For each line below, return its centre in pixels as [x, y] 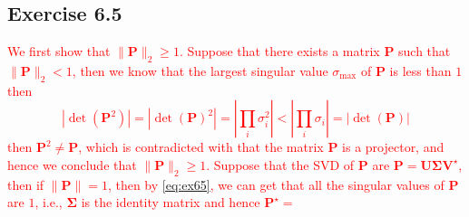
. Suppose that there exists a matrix [279, 51]
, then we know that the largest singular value [200, 71]
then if [26, 184]
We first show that [59, 51]
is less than [420, 71]
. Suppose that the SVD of [280, 164]
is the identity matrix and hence [171, 202]
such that [425, 51]
